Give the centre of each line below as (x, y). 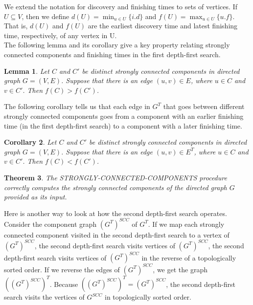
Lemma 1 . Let (27, 71)
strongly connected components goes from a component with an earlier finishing (124, 116)
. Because (64, 284)
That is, (16, 26)
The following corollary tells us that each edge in (77, 106)
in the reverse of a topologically (189, 257)
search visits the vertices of (44, 297)
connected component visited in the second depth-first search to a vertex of (117, 234)
